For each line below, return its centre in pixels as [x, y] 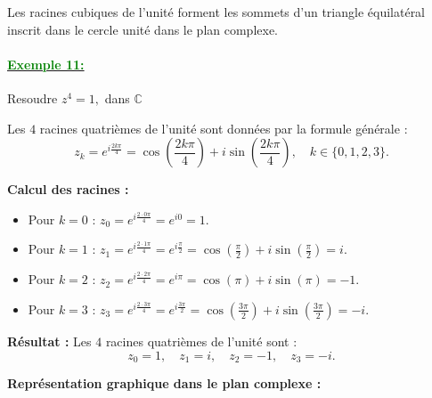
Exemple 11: [46, 64]
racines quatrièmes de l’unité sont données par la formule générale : [224, 128]
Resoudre [33, 97]
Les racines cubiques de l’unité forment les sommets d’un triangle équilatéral [216, 12]
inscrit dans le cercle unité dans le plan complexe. [143, 29]
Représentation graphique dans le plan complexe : [164, 383]
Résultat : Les [49, 341]
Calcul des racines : [68, 189]
